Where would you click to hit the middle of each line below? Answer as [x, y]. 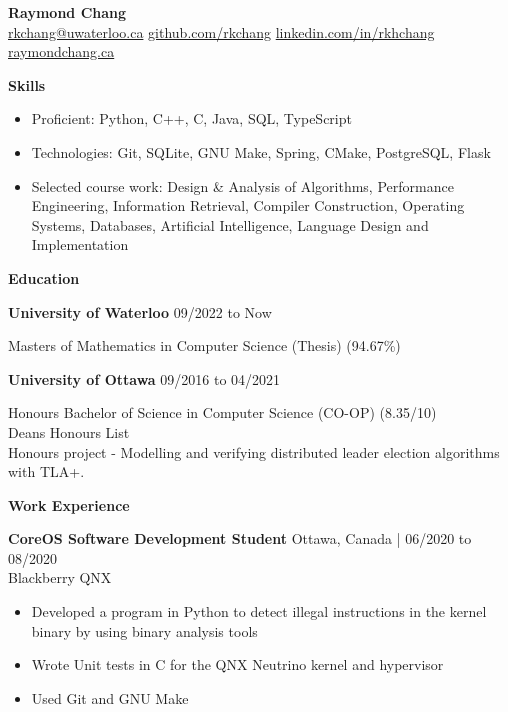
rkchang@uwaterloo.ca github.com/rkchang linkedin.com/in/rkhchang [221, 31]
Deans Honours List [69, 431]
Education [44, 277]
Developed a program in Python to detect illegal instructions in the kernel [259, 611]
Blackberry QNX [60, 577]
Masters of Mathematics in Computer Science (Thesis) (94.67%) [204, 345]
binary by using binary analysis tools [144, 630]
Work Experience [69, 504]
